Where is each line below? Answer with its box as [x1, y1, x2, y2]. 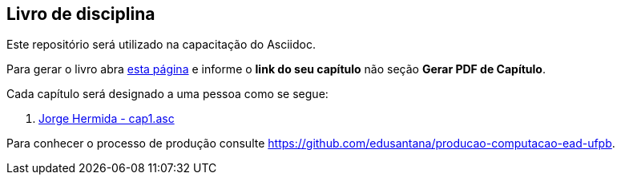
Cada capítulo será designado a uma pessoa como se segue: [6, 87, 329, 101]
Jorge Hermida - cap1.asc [38, 112, 175, 126]
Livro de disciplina [6, 4, 155, 24]
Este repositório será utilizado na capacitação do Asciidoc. [6, 37, 317, 52]
